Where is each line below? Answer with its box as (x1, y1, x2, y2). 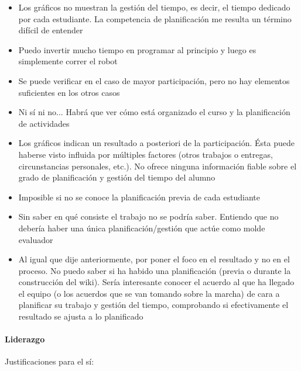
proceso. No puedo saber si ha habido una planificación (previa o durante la (18, 264, 291, 276)
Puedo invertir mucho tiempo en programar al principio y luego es (18, 43, 256, 56)
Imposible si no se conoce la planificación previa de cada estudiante (18, 190, 260, 203)
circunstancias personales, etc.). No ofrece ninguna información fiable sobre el (18, 160, 297, 172)
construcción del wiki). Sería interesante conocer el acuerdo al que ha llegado (18, 276, 295, 288)
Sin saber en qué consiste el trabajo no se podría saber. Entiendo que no (18, 210, 279, 223)
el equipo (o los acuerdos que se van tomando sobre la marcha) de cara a (18, 287, 280, 299)
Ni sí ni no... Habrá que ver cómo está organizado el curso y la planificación (18, 106, 290, 118)
